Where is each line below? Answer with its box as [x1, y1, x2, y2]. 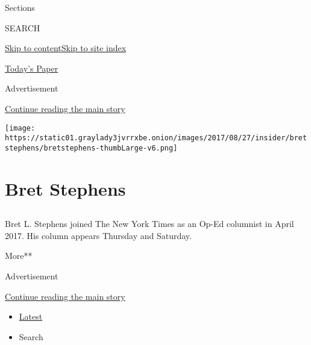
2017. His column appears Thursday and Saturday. [5, 229, 192, 241]
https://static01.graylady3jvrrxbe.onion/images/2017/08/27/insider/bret [5, 134, 307, 143]
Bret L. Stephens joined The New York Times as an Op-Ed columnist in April [5, 217, 294, 230]
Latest [19, 310, 43, 323]
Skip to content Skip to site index [5, 42, 127, 54]
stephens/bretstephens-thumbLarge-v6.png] [5, 143, 178, 152]
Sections [5, 1, 35, 13]
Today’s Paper [5, 61, 58, 74]
